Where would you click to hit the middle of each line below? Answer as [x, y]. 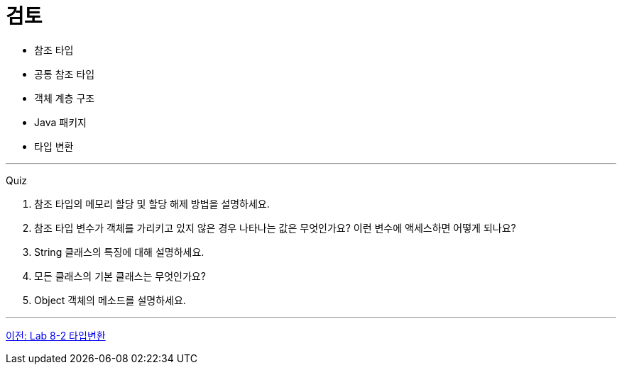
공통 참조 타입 [65, 74]
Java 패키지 [60, 122]
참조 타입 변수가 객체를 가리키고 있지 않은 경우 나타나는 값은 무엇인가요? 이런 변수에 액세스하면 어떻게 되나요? [275, 228]
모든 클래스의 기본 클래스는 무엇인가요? [120, 276]
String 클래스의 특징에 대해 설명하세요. [119, 252]
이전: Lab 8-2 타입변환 [56, 335]
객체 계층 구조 [65, 98]
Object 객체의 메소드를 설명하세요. [110, 300]
